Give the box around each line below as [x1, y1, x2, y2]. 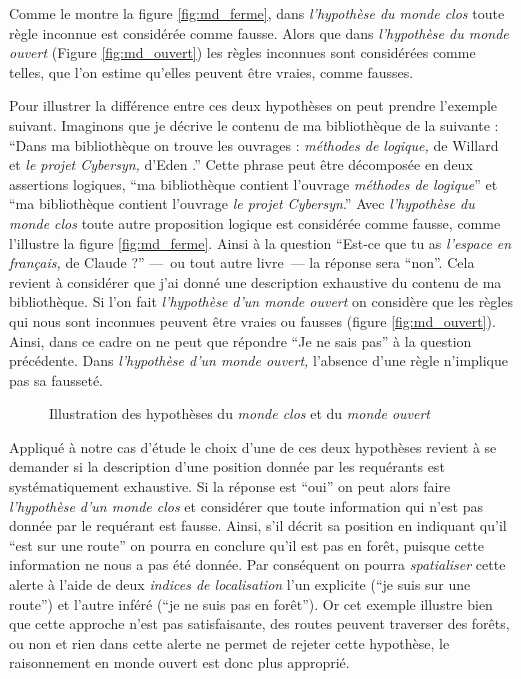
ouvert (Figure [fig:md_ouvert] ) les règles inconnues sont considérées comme [9, 42, 476, 63]
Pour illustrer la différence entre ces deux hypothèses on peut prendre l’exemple [9, 95, 498, 116]
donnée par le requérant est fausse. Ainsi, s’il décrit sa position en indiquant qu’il [9, 515, 507, 536]
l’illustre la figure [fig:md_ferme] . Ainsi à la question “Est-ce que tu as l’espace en [9, 232, 512, 253]
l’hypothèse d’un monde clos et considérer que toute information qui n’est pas [9, 495, 483, 516]
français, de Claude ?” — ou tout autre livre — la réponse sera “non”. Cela [9, 252, 475, 273]
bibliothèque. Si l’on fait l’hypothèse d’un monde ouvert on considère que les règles [9, 291, 513, 312]
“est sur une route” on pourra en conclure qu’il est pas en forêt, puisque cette [9, 534, 485, 555]
